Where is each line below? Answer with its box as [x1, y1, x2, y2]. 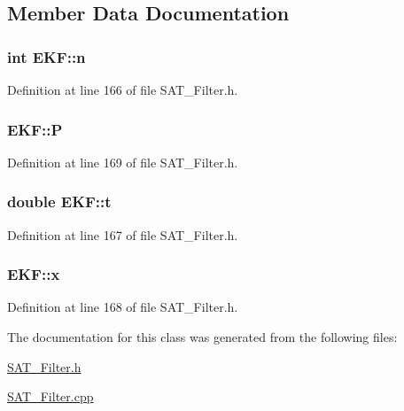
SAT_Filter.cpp [7, 387, 94, 406]
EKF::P [7, 118, 63, 140]
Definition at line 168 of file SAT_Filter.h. [7, 298, 238, 316]
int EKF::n [7, 45, 86, 67]
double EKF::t [7, 190, 112, 213]
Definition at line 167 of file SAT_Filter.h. [7, 225, 238, 244]
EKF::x [7, 263, 60, 285]
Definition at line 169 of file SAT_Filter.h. [7, 152, 238, 171]
